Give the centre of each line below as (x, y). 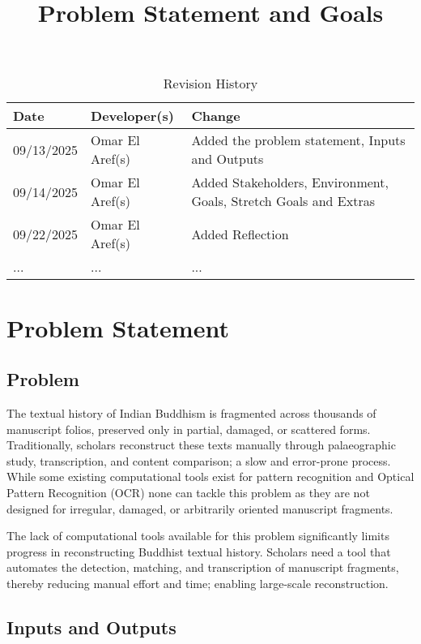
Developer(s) (132, 116)
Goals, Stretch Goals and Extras (283, 201)
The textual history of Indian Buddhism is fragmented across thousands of (191, 412)
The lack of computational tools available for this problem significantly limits (198, 536)
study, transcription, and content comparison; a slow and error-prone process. (199, 460)
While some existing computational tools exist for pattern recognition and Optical (210, 477)
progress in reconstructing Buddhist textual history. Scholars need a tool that (199, 551)
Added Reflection (240, 234)
